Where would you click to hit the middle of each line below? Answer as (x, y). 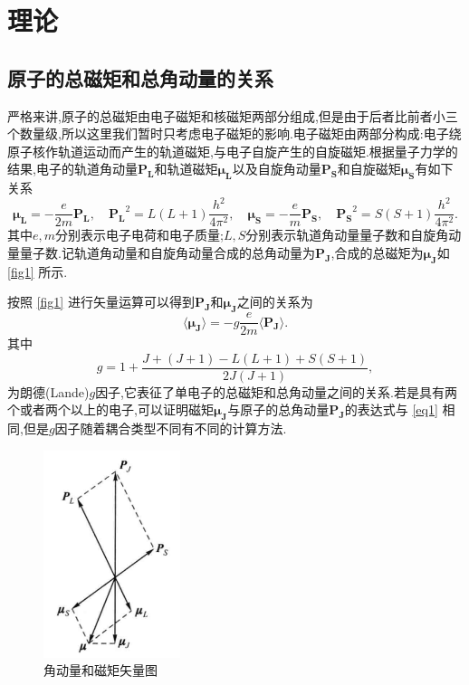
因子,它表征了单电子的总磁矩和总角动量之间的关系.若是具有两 (276, 391)
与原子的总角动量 (278, 409)
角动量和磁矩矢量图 (100, 670)
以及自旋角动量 (277, 169)
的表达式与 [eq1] (391, 409)
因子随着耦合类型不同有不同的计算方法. (171, 428)
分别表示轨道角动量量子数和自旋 (341, 235)
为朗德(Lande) (48, 391)
